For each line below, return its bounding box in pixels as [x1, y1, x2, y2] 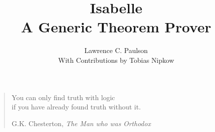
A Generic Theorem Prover [21, 17, 212, 37]
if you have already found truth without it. [11, 102, 141, 112]
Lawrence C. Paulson [84, 45, 148, 55]
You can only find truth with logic [11, 92, 115, 102]
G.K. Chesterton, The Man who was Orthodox [11, 118, 151, 128]
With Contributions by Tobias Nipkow [58, 54, 174, 65]
